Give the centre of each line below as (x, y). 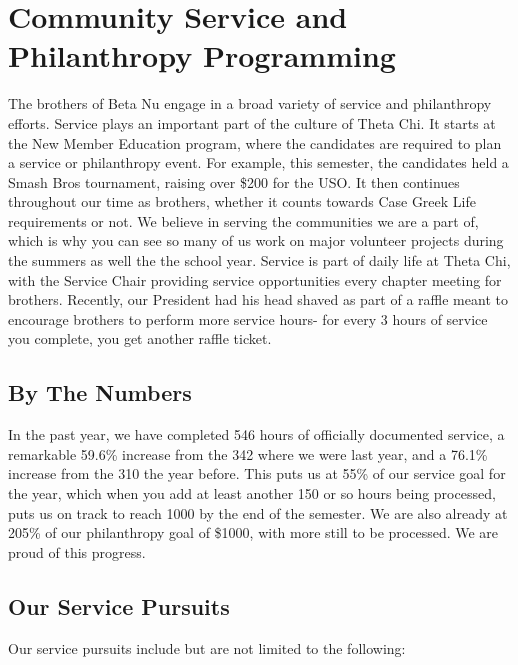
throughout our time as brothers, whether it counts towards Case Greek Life (242, 201)
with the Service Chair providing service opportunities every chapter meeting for (255, 279)
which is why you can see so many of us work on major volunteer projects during (256, 240)
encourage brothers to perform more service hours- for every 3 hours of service (248, 318)
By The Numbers (100, 392)
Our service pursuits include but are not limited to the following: (207, 647)
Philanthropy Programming (202, 55)
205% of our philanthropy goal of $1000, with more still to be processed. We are (253, 532)
